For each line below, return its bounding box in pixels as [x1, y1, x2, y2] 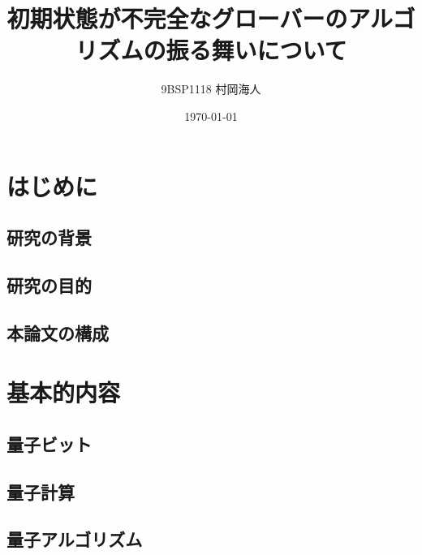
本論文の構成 [6, 320, 109, 345]
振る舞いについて [166, 33, 347, 67]
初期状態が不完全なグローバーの [6, 2, 348, 35]
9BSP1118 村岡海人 [161, 80, 261, 97]
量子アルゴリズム [6, 527, 143, 552]
